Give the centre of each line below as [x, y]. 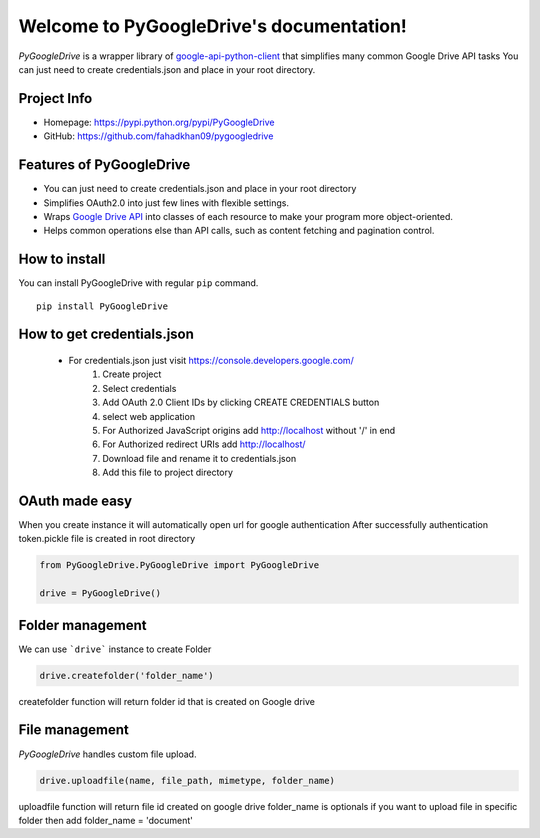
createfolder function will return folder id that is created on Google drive [166, 701]
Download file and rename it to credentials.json [199, 458]
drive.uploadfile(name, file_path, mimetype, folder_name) [187, 780]
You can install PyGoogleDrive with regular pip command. [138, 283]
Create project [132, 374]
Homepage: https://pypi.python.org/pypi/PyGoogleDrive [159, 122]
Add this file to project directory [168, 472]
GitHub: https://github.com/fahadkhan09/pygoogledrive [158, 136]
